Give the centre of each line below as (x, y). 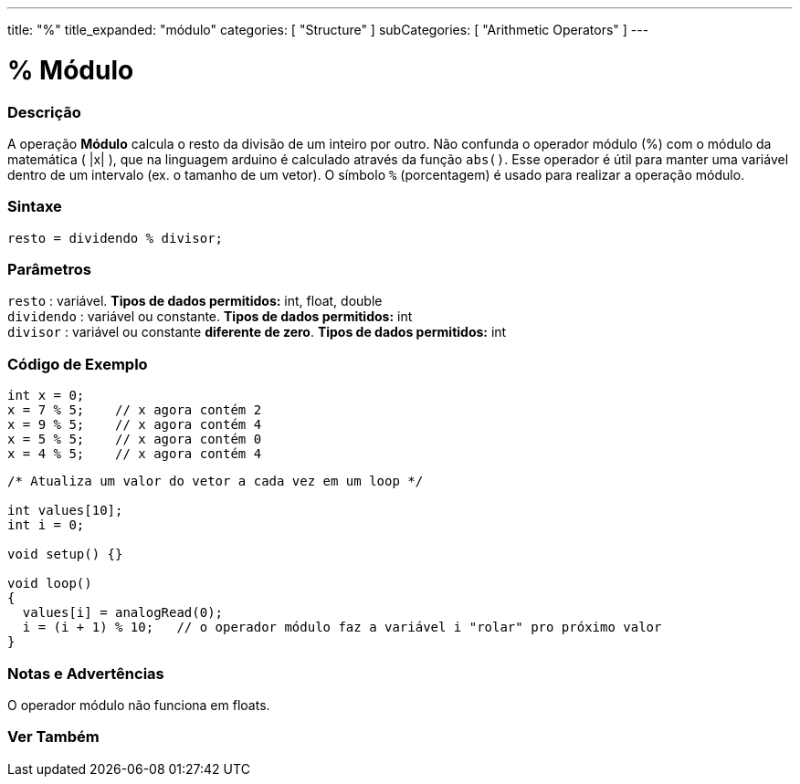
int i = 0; (46, 525)
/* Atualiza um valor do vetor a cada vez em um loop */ (216, 481)
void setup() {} (65, 554)
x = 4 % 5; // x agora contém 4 (135, 454)
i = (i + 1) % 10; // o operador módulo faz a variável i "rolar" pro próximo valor (342, 627)
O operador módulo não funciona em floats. (139, 705)
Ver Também (53, 737)
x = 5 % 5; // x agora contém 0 (135, 439)
